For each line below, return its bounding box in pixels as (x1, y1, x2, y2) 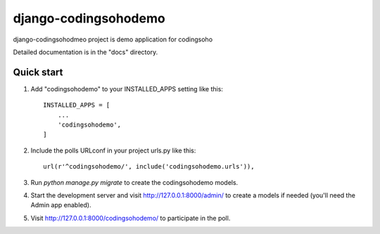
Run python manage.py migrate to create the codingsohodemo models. (30, 178, 239, 186)
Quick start (13, 66, 63, 78)
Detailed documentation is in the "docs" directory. (13, 48, 158, 56)
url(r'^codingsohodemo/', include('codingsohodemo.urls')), (43, 162, 255, 171)
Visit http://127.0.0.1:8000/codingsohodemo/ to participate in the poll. (30, 214, 231, 222)
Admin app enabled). (30, 201, 91, 209)
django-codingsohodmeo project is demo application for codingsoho (13, 35, 213, 44)
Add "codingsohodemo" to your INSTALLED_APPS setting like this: (30, 84, 223, 93)
